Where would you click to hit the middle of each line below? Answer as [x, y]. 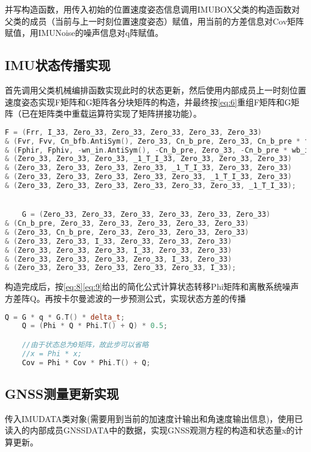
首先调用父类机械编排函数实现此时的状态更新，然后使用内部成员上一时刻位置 [155, 90]
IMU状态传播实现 [58, 65]
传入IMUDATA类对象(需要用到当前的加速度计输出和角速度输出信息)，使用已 [154, 418]
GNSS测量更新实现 [62, 393]
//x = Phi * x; [52, 354]
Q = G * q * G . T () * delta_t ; [65, 317]
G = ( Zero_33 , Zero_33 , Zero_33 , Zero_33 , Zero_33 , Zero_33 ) [146, 215]
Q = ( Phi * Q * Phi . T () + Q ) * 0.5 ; [95, 326]
